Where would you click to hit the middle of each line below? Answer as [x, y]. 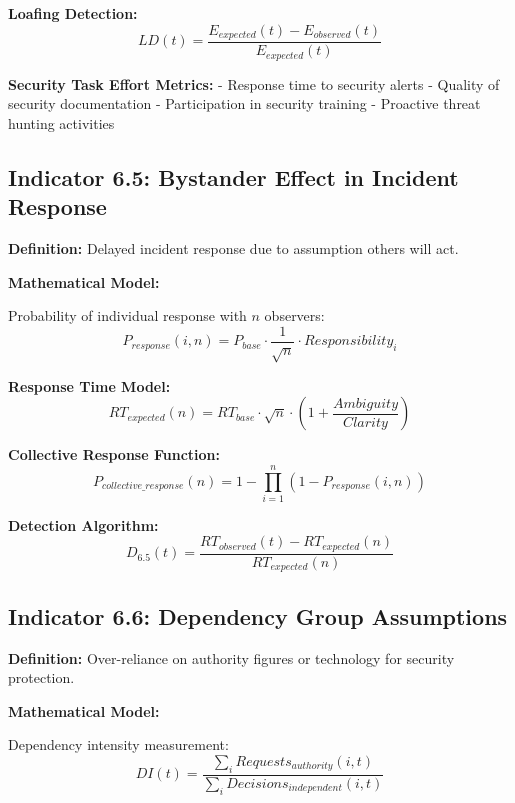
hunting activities [61, 122]
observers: [294, 315]
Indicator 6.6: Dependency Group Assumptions [258, 615]
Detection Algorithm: [83, 524]
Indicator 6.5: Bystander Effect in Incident [233, 176]
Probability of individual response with [127, 315]
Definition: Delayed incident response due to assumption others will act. [233, 247]
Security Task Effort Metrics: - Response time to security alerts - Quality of [254, 83]
